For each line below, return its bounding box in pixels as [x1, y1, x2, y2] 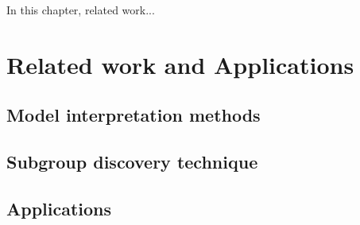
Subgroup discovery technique [6, 149, 258, 174]
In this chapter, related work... [6, 2, 155, 17]
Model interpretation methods [6, 103, 261, 127]
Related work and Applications [6, 48, 354, 80]
